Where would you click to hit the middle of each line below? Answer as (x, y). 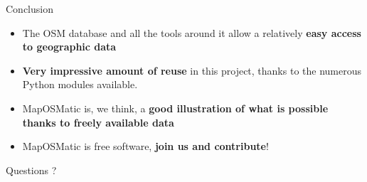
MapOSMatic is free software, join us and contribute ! (145, 146)
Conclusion (30, 9)
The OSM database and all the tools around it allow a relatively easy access (192, 32)
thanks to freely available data (98, 122)
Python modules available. (80, 84)
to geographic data (69, 47)
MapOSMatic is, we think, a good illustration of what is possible (175, 108)
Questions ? (31, 170)
